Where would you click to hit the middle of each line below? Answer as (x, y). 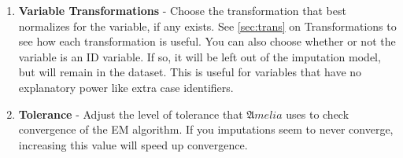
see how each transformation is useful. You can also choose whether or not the (207, 41)
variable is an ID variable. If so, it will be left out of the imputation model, (200, 56)
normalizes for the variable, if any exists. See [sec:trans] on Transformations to (207, 26)
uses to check (318, 114)
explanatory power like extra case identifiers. (126, 87)
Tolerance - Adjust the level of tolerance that (131, 114)
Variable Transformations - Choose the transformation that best (182, 10)
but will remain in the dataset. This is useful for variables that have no (190, 72)
